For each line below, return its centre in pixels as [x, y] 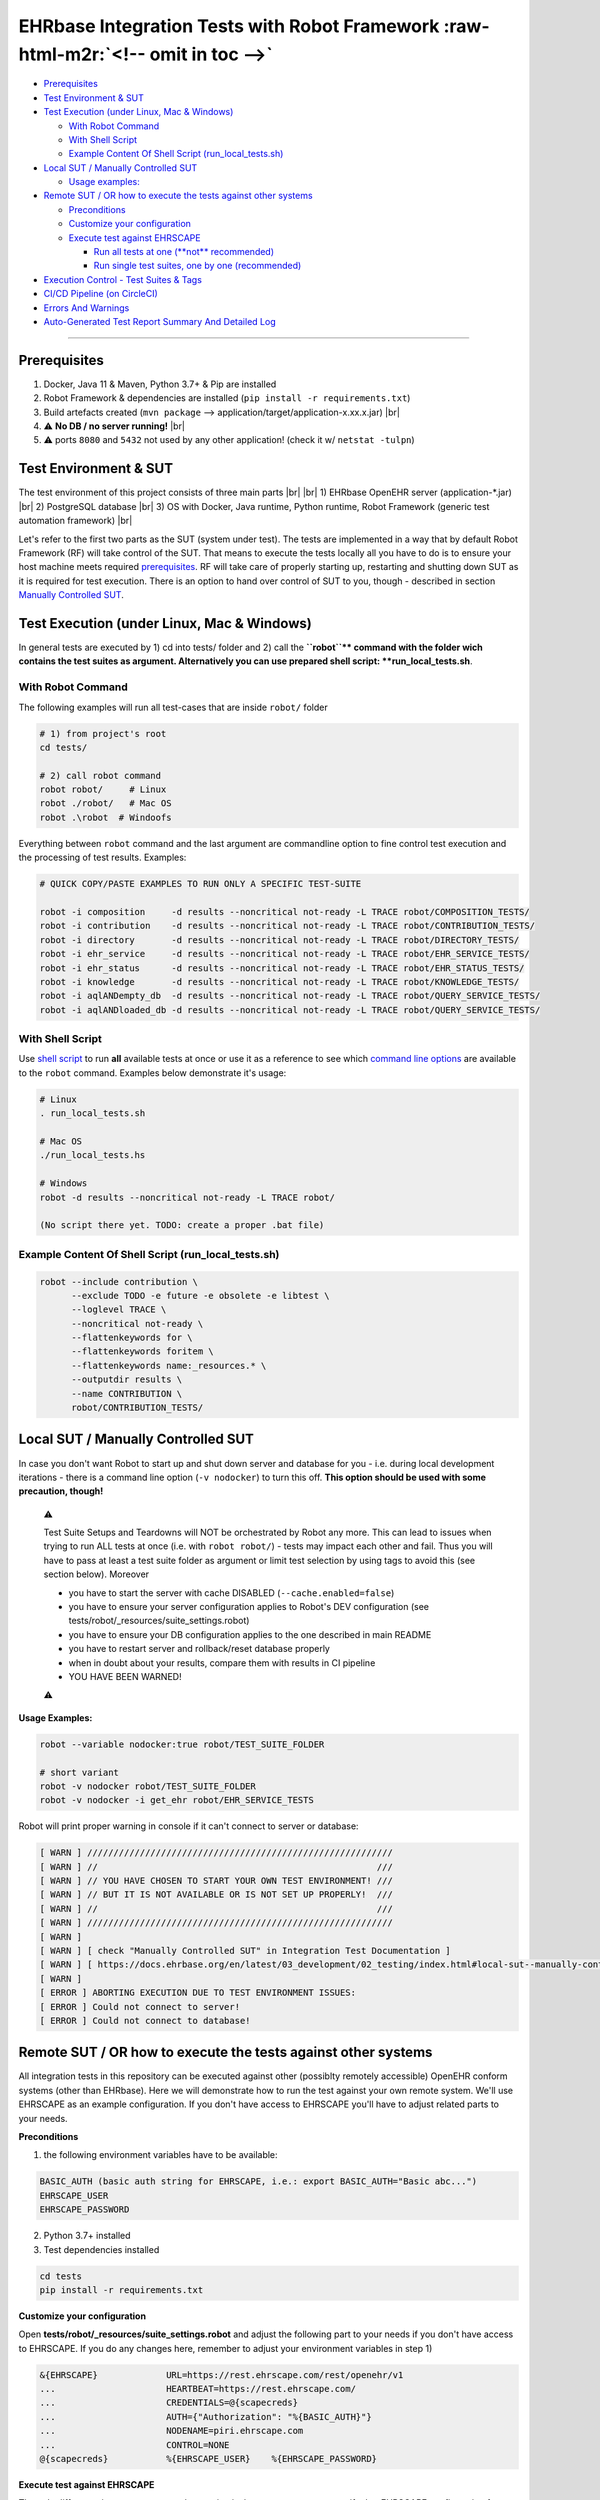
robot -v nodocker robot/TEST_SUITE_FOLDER [148, 1786]
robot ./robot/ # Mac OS [105, 803]
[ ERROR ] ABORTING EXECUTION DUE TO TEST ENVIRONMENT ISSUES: [198, 1993]
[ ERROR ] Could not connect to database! [145, 2020]
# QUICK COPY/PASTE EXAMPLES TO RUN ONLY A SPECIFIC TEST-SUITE [200, 884]
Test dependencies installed [101, 2249]
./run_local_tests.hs [92, 1155]
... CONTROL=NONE [134, 2444]
